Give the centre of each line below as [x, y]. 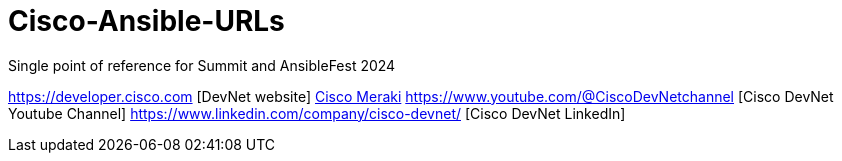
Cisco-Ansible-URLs [146, 21]
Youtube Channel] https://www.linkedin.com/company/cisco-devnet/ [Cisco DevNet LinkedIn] [317, 113]
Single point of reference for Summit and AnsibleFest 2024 [202, 65]
